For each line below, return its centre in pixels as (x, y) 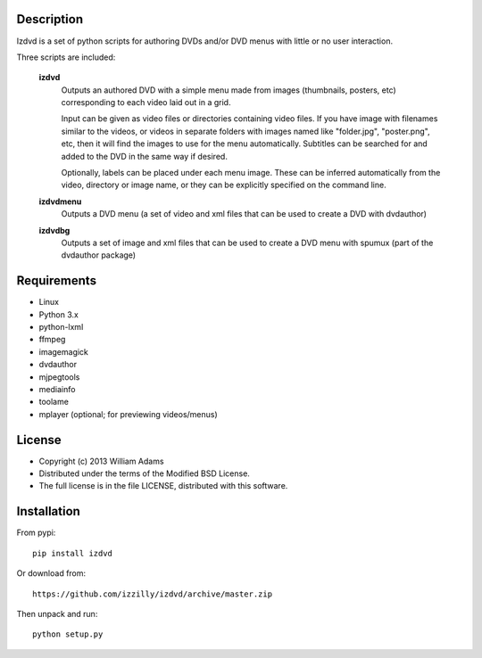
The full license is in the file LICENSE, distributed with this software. (163, 486)
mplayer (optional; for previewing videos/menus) (128, 414)
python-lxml (61, 327)
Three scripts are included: (66, 57)
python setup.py (68, 634)
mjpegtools (59, 377)
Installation (48, 511)
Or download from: (51, 573)
